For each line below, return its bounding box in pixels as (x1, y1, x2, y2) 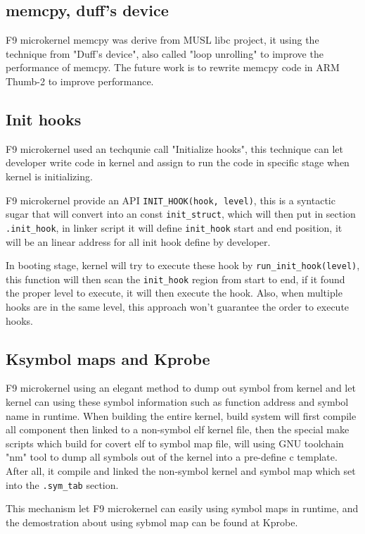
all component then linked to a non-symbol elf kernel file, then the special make (6, 422, 350, 437)
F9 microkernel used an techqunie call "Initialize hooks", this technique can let (6, 141, 343, 156)
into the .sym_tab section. (6, 477, 119, 492)
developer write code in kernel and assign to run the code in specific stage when (6, 155, 350, 170)
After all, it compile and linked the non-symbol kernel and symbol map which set (6, 463, 356, 478)
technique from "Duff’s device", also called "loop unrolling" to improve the (6, 46, 324, 61)
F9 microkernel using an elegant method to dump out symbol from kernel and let (6, 380, 356, 395)
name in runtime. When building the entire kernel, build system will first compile (6, 408, 357, 423)
